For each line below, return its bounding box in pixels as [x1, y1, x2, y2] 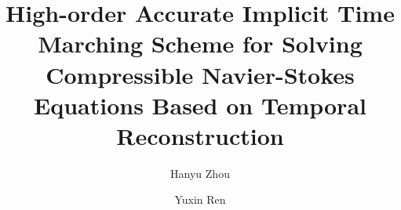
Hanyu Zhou [170, 165, 230, 181]
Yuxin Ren [174, 191, 226, 208]
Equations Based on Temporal [34, 89, 366, 121]
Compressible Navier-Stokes [46, 58, 355, 90]
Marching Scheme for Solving [38, 27, 363, 60]
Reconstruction [116, 119, 284, 151]
